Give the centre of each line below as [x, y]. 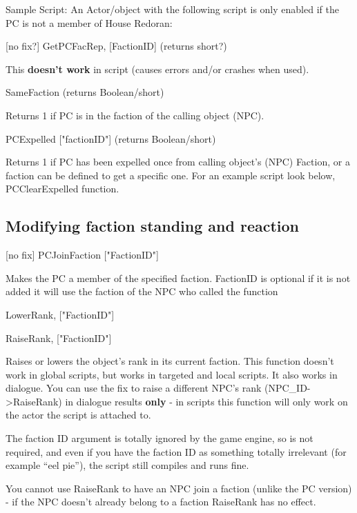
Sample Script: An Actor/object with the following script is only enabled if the [172, 9]
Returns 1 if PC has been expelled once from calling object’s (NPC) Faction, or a [178, 162]
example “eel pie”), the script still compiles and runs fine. [127, 465]
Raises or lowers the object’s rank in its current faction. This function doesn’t [170, 361]
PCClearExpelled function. [62, 189]
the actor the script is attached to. [78, 415]
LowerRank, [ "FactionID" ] [60, 314]
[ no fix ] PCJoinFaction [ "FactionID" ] [82, 255]
